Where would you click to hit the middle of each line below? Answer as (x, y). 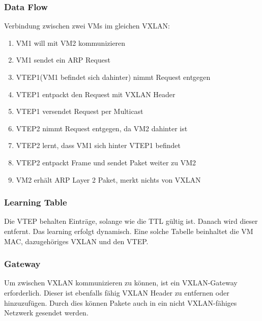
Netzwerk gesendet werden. (46, 313)
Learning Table (36, 202)
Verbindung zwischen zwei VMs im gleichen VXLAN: (87, 26)
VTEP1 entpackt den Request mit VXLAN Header (96, 94)
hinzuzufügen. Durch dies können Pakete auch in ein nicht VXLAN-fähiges (121, 302)
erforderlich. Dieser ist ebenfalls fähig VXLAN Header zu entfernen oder (117, 292)
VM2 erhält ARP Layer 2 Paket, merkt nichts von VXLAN (108, 179)
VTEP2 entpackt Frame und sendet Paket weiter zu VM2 (106, 162)
